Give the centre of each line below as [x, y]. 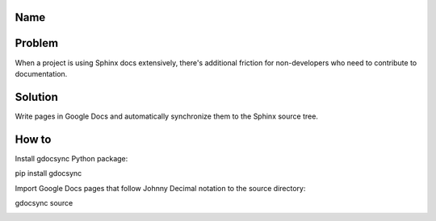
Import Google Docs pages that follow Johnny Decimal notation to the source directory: [160, 188]
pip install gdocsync [48, 173]
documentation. [41, 73]
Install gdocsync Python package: [71, 158]
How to [33, 139]
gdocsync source [44, 202]
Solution [36, 97]
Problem [37, 43]
